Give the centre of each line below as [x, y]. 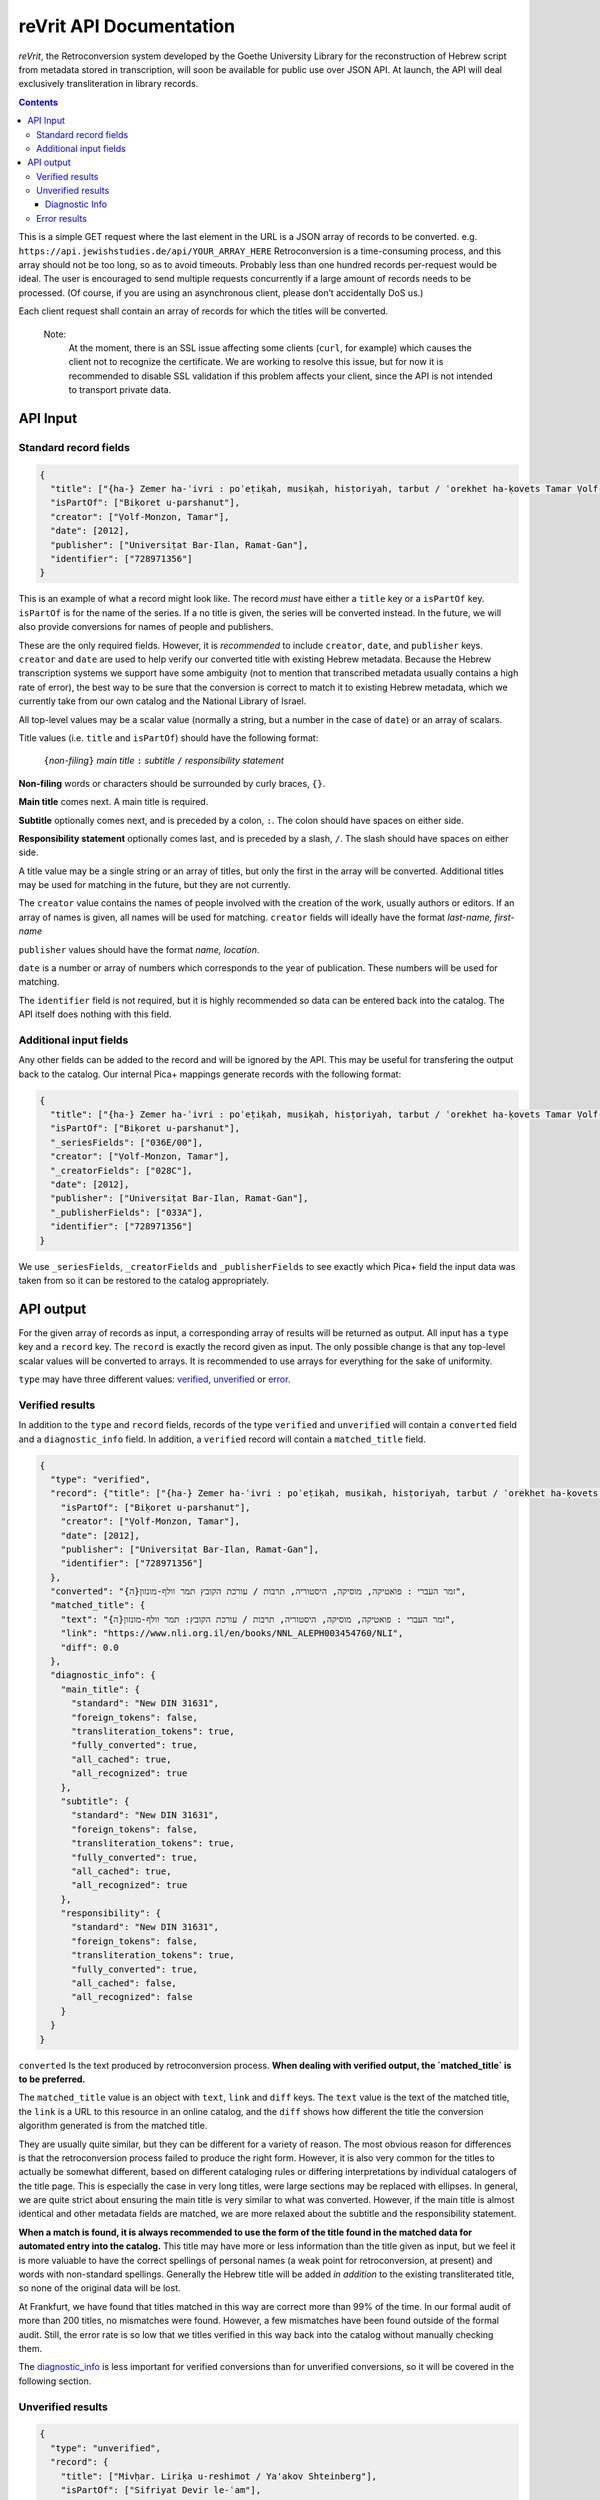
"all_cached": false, [124, 1983]
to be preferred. [52, 2079]
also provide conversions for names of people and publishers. [146, 627]
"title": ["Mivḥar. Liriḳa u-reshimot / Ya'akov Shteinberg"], [219, 2476]
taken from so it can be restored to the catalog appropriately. [144, 1280]
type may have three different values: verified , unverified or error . [154, 1379]
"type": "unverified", [106, 2448]
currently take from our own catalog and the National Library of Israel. [162, 701]
